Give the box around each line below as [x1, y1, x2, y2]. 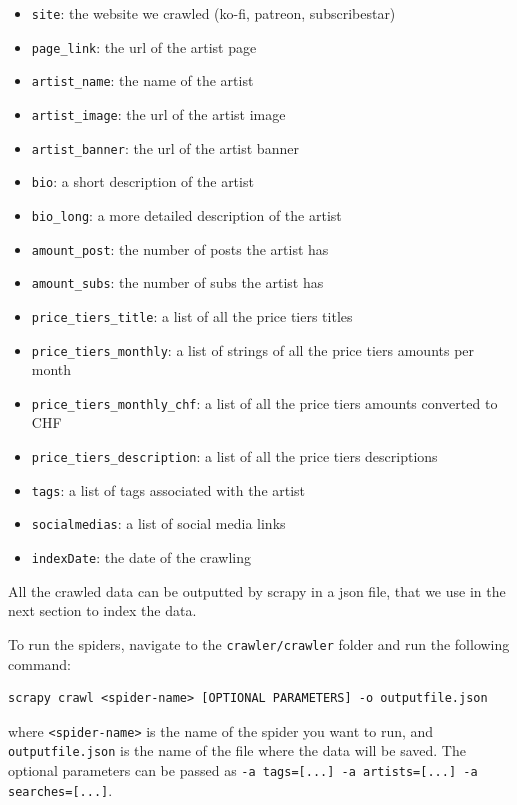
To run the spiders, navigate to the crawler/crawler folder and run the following [8, 633, 510, 654]
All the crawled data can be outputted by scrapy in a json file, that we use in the [8, 580, 506, 601]
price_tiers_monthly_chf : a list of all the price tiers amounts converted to [31, 392, 498, 413]
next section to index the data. [8, 600, 197, 621]
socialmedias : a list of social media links [31, 513, 286, 534]
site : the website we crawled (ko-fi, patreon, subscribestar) [31, 3, 396, 23]
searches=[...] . [8, 779, 113, 800]
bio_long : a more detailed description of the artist [31, 204, 342, 225]
